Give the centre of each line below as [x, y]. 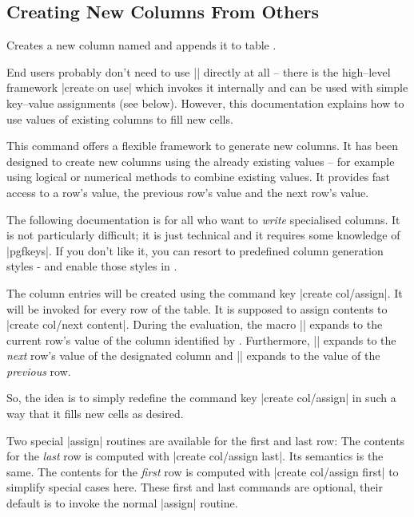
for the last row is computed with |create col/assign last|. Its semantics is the [195, 456]
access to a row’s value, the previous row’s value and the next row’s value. [188, 192]
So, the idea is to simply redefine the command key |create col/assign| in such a [201, 398]
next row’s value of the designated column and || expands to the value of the [193, 355]
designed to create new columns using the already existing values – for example [201, 161]
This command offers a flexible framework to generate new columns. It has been [203, 146]
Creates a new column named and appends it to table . [141, 45]
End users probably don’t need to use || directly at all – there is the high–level [199, 71]
